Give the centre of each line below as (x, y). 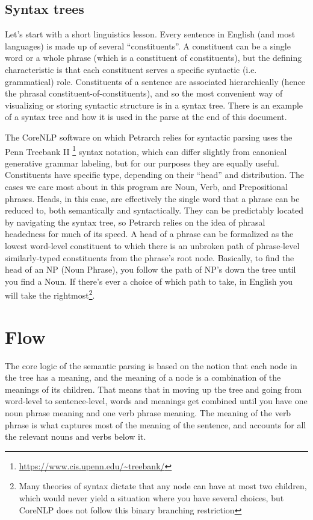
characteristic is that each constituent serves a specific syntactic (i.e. (131, 69)
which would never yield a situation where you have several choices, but (151, 498)
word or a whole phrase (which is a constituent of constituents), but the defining (153, 58)
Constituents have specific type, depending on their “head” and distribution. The (155, 175)
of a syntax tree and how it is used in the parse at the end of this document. (146, 117)
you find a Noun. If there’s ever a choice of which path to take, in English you (149, 281)
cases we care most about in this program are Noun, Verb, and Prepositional (146, 186)
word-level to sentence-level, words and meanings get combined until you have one (156, 401)
